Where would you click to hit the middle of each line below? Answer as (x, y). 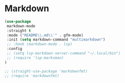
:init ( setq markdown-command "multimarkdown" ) (56, 40)
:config (14, 49)
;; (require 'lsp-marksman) (35, 58)
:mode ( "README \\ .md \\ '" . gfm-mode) (45, 35)
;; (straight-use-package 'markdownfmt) (46, 71)
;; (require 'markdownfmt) (32, 76)
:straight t (19, 31)
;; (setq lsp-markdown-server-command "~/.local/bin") (63, 53)
